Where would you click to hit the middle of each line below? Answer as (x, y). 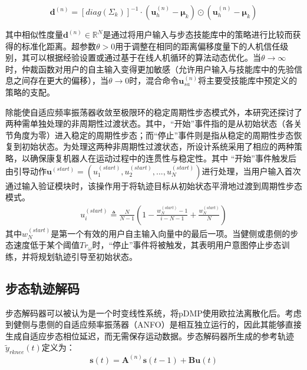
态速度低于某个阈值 (42, 245)
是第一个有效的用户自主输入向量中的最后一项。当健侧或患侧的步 (175, 233)
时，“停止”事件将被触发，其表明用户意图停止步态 (187, 245)
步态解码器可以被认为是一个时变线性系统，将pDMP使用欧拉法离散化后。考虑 (153, 313)
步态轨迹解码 (42, 288)
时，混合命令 (154, 80)
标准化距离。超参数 (59, 46)
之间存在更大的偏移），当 (61, 80)
